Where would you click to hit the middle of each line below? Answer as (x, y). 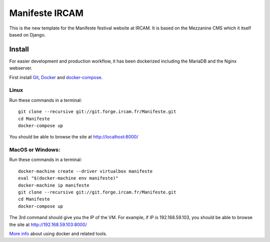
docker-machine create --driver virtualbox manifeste (85, 171)
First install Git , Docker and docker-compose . (56, 77)
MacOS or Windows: (35, 150)
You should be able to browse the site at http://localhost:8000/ (74, 137)
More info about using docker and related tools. (58, 233)
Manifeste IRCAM (46, 13)
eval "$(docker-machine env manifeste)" (68, 178)
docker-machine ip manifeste (54, 185)
